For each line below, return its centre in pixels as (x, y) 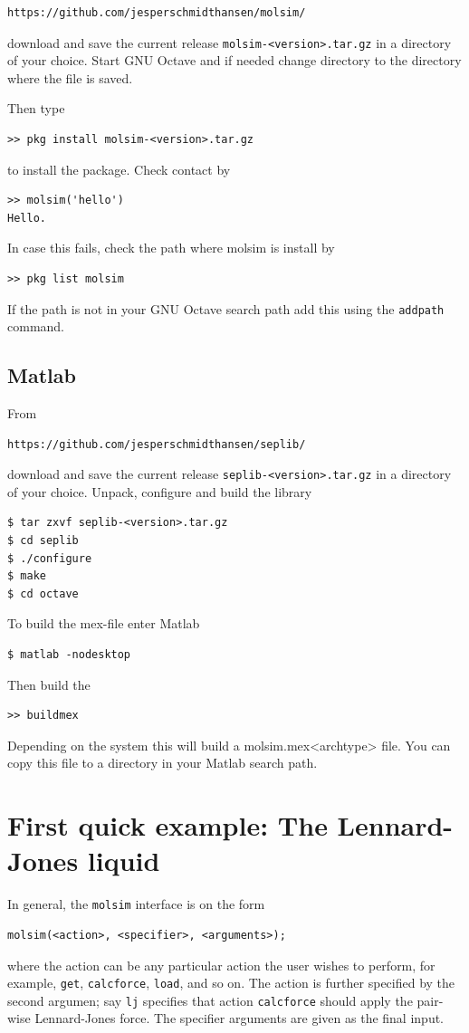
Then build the (49, 684)
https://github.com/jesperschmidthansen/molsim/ (157, 13)
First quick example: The (167, 825)
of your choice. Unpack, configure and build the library (160, 491)
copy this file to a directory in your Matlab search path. (163, 763)
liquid (124, 861)
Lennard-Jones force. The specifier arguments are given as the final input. (239, 1018)
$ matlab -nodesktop (69, 655)
